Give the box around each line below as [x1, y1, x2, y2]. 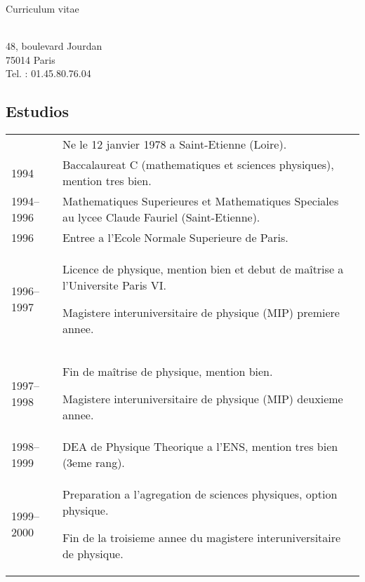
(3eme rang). [62, 454, 125, 471]
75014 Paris [6, 52, 55, 67]
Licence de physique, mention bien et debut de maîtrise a [62, 261, 344, 278]
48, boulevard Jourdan [6, 39, 102, 53]
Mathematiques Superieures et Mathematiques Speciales [62, 193, 339, 210]
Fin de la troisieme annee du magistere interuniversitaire [62, 529, 341, 546]
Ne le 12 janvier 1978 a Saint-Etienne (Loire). [62, 136, 287, 153]
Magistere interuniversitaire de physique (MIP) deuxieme [62, 391, 343, 407]
